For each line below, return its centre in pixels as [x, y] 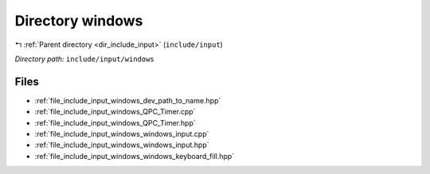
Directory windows [79, 21]
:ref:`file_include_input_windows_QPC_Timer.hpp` [115, 122]
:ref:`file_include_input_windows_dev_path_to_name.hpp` [128, 100]
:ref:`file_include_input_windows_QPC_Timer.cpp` [115, 112]
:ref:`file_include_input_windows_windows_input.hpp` [122, 145]
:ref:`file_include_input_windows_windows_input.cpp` [122, 134]
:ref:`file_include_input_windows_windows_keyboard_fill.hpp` [135, 156]
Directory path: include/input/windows [84, 59]
